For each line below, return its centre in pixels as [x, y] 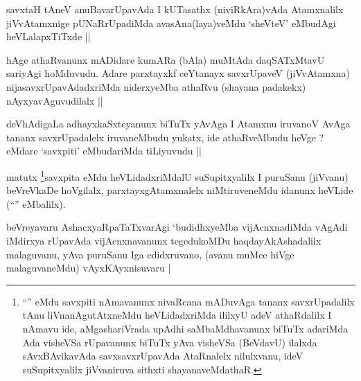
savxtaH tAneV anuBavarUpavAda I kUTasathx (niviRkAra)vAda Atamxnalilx [175, 9]
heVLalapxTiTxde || [49, 36]
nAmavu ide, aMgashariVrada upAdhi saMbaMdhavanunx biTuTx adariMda [185, 328]
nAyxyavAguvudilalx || [55, 100]
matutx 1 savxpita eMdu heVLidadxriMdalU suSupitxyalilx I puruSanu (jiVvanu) [177, 175]
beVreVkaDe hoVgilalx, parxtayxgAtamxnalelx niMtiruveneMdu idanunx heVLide [180, 190]
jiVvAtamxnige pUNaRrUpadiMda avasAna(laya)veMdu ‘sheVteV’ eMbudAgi [171, 23]
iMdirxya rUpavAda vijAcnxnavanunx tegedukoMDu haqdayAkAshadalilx [164, 240]
